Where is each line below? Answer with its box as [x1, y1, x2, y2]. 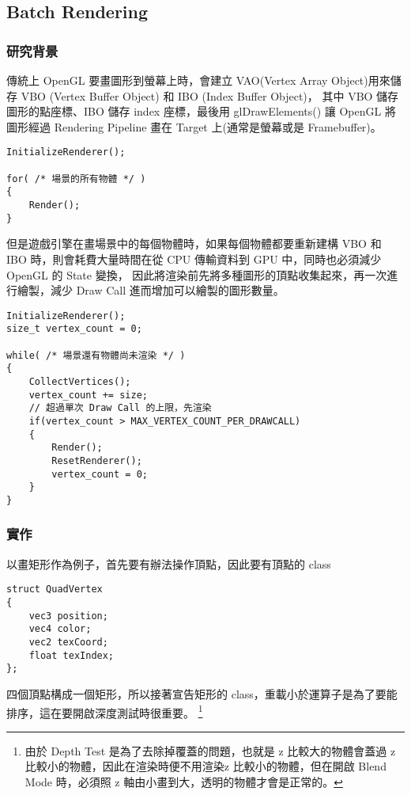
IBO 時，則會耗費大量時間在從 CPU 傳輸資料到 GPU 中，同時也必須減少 [6, 250, 382, 267]
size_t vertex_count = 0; [6, 323, 142, 335]
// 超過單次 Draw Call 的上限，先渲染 [28, 402, 212, 414]
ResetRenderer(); [51, 455, 142, 466]
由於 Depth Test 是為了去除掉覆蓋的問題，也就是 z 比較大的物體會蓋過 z [25, 742, 396, 759]
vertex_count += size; [28, 389, 148, 401]
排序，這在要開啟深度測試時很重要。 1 [6, 702, 203, 721]
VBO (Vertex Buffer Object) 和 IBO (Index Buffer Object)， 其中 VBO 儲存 [21, 87, 399, 104]
